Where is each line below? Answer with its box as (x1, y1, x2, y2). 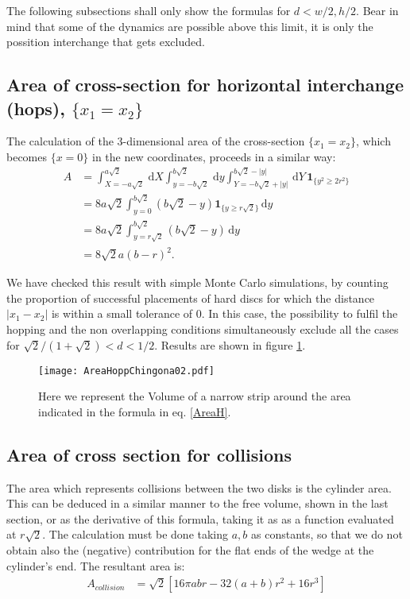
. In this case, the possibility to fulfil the (201, 305, 398, 322)
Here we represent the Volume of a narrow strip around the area (38, 388, 351, 404)
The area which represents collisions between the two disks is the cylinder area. (6, 479, 392, 496)
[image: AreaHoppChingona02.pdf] (38, 365, 215, 377)
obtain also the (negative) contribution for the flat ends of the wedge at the (6, 541, 374, 558)
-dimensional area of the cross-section (122, 133, 305, 149)
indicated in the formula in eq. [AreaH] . (38, 403, 231, 419)
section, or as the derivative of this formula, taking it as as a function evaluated (6, 510, 394, 527)
